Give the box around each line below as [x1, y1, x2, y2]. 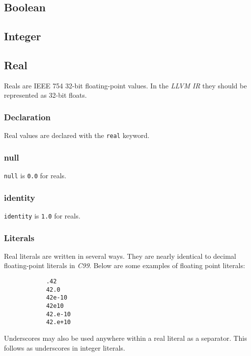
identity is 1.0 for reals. [4, 210, 81, 220]
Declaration [4, 110, 51, 123]
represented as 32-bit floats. [4, 90, 87, 100]
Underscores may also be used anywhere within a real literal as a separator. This [4, 332, 247, 343]
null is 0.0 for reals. [4, 170, 66, 181]
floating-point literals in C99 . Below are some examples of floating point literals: [4, 260, 245, 271]
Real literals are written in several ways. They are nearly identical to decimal [4, 250, 236, 261]
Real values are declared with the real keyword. [4, 130, 150, 140]
